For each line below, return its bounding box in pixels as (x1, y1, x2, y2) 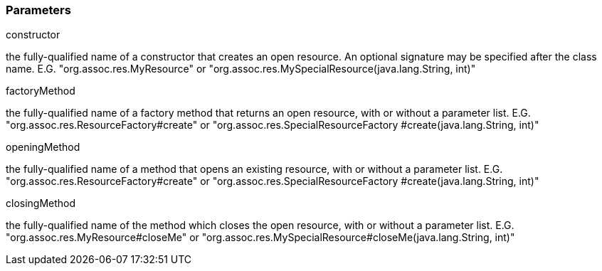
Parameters (6, 3, 71, 17)
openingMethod (6, 141, 80, 154)
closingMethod (6, 197, 76, 210)
